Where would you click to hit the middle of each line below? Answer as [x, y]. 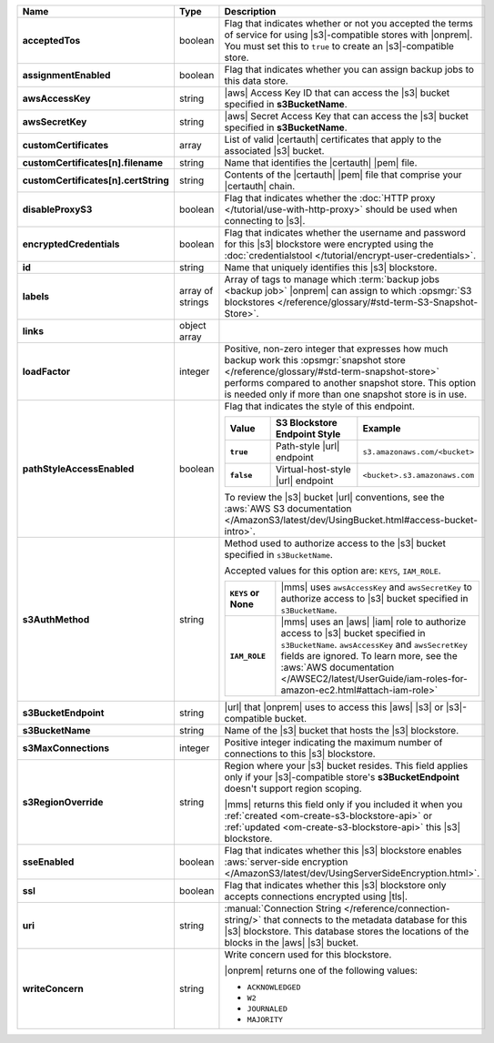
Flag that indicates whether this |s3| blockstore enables [343, 851]
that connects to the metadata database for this [365, 920]
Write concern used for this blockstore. [308, 954]
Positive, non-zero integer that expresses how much [336, 349]
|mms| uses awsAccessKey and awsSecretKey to [377, 587]
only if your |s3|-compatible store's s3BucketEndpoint [342, 777]
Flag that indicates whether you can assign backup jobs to [349, 70]
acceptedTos [51, 41]
